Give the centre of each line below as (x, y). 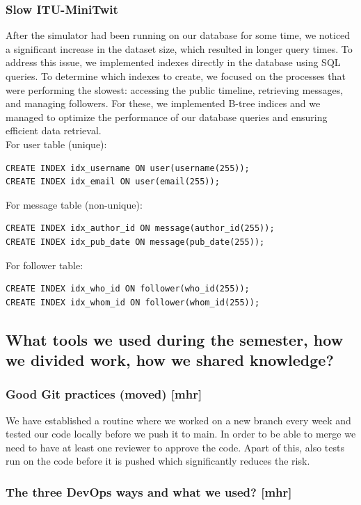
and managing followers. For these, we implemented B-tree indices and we (163, 103)
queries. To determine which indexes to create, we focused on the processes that (176, 76)
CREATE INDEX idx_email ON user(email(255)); (113, 182)
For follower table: (45, 265)
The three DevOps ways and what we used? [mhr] (149, 492)
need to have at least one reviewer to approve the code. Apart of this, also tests (175, 447)
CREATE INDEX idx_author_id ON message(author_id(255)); (140, 229)
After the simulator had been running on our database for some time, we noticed (178, 35)
